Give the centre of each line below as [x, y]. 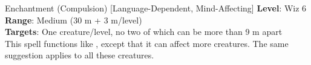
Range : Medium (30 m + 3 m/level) [74, 20]
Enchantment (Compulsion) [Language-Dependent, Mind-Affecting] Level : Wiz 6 [156, 8]
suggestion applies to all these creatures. [80, 55]
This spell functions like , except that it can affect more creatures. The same [147, 43]
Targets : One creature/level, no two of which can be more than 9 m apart [144, 32]
